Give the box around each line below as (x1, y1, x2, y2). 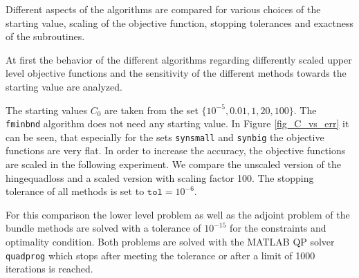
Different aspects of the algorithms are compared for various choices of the (6, 2, 321, 16)
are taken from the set (104, 102, 199, 117)
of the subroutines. (6, 29, 85, 44)
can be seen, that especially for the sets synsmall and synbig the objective (6, 129, 324, 144)
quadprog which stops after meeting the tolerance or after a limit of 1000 (6, 248, 315, 262)
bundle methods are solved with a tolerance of (6, 221, 201, 235)
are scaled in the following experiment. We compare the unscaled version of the (6, 157, 341, 172)
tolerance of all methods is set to (6, 184, 145, 198)
